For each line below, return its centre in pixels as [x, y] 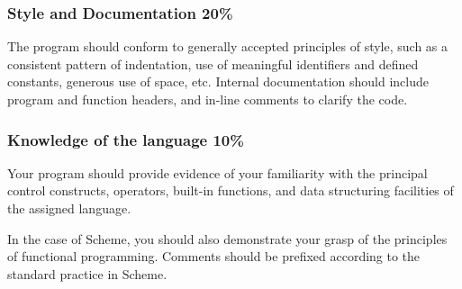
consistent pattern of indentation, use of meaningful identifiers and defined [213, 63]
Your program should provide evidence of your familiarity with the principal [217, 172]
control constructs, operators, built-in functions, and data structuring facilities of [231, 190]
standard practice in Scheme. [87, 273]
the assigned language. [69, 208]
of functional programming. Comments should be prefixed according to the [214, 256]
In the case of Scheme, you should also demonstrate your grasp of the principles [227, 238]
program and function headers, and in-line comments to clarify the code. [208, 99]
